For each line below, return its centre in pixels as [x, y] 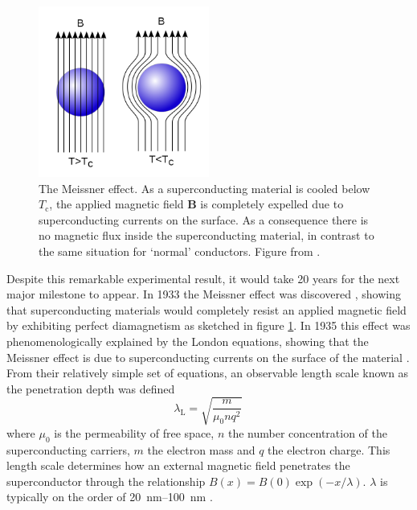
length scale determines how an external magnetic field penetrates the [178, 465]
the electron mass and [201, 449]
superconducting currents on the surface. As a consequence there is [204, 219]
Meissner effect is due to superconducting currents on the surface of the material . [208, 357]
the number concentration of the [307, 432]
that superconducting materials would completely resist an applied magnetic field [206, 309]
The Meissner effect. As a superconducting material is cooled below [204, 188]
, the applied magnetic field [117, 204]
